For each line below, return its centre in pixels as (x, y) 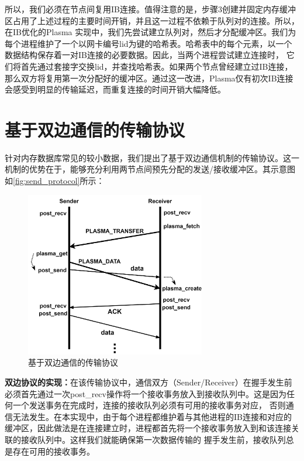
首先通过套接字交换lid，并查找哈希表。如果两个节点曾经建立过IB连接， (157, 66)
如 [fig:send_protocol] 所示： (55, 181)
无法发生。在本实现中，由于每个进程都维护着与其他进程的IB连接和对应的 (152, 416)
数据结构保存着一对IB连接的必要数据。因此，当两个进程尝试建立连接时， (144, 55)
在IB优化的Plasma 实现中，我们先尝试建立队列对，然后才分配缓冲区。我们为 (151, 32)
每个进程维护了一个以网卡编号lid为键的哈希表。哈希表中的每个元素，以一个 (148, 43)
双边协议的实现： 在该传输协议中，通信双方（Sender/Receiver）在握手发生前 (148, 382)
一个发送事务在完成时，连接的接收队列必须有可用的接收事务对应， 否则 (149, 405)
